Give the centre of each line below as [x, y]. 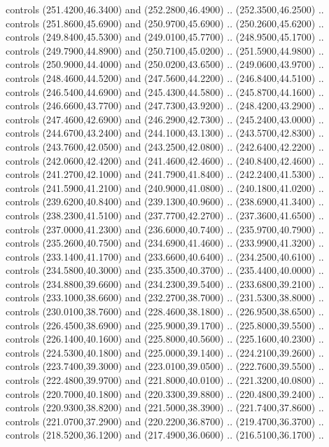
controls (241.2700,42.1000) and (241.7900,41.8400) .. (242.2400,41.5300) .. [165, 174]
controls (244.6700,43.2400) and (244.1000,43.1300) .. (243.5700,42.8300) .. [165, 133]
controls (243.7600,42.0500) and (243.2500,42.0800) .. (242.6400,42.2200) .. [165, 146]
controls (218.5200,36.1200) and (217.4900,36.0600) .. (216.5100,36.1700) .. [165, 435]
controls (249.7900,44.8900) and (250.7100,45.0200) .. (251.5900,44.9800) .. [165, 50]
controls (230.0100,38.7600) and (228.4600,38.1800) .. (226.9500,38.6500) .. [165, 311]
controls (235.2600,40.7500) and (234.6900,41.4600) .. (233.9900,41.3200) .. [165, 243]
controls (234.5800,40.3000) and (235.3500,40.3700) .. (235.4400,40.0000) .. [165, 270]
